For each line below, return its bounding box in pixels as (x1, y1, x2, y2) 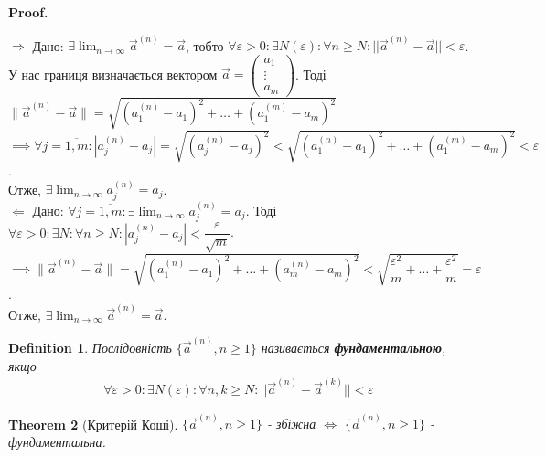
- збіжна (266, 414, 316, 433)
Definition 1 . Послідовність (8, 337, 172, 356)
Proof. (8, 3, 48, 21)
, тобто (186, 36, 224, 55)
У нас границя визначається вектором (8, 64, 218, 83)
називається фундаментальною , (261, 337, 446, 356)
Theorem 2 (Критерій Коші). (8, 414, 178, 433)
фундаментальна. (8, 432, 106, 452)
